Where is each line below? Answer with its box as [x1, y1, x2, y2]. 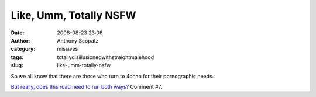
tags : [11, 53, 24, 61]
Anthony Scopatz [57, 37, 99, 44]
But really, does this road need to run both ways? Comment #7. [11, 83, 163, 90]
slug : [11, 62, 23, 69]
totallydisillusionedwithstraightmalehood [57, 53, 154, 61]
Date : [11, 29, 25, 36]
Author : [11, 37, 30, 44]
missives [57, 46, 78, 53]
